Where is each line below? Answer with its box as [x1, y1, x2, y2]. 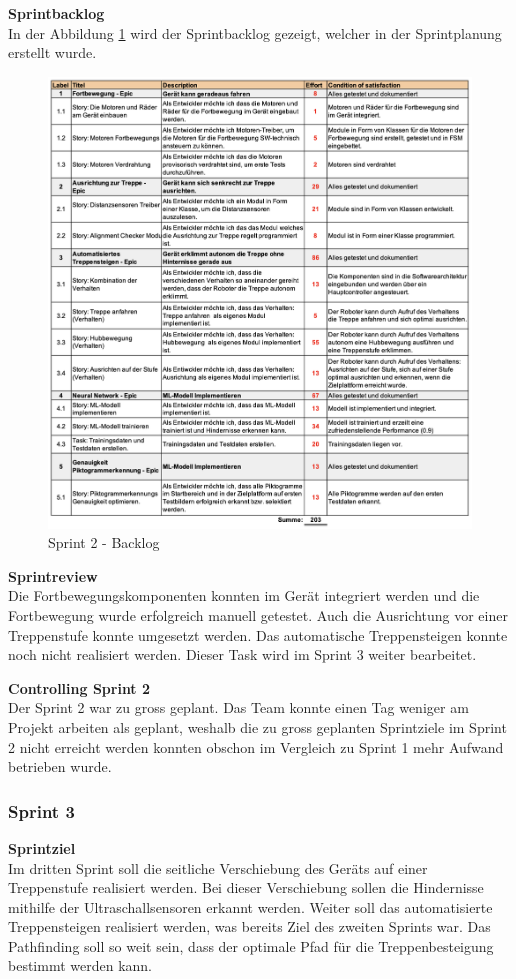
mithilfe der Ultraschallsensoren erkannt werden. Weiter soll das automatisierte [8, 896, 493, 917]
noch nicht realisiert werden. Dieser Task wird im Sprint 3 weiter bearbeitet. [8, 644, 477, 665]
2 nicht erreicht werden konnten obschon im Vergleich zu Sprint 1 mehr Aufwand [8, 736, 504, 757]
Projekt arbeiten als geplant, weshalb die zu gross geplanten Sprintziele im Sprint [8, 716, 507, 737]
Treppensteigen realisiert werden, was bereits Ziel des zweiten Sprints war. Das [8, 916, 491, 937]
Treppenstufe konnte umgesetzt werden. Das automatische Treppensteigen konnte [8, 624, 508, 645]
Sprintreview [8, 565, 98, 586]
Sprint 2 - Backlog [48, 532, 160, 553]
